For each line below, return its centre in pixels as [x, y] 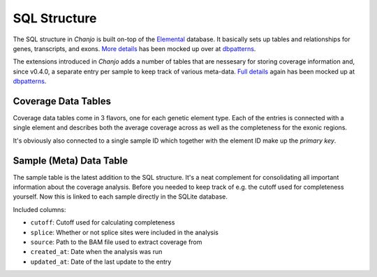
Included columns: [39, 209]
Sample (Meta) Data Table [71, 161]
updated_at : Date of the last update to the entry [101, 262]
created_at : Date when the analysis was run [96, 252]
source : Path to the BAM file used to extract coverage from [116, 242]
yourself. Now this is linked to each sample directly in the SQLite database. [120, 197]
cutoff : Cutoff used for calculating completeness [103, 222]
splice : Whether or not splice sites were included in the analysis [125, 232]
